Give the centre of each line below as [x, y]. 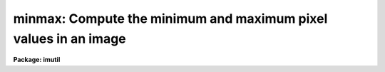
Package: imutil [37, 60]
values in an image [70, 38]
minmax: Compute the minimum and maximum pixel [170, 19]
